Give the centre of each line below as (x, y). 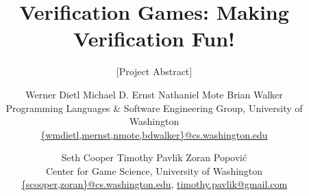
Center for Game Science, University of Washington (154, 170)
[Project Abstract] (154, 71)
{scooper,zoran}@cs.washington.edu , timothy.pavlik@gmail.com (154, 184)
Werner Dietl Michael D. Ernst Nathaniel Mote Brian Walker (154, 94)
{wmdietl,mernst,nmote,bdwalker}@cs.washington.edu (154, 134)
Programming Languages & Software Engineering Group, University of (154, 108)
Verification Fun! (154, 39)
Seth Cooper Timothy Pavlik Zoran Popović (154, 157)
